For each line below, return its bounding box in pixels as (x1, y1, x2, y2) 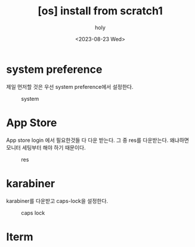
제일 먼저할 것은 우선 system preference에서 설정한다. (6, 83, 134, 90)
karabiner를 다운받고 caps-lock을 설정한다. (6, 197, 109, 204)
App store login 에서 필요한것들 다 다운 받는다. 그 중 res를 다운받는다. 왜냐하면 (6, 136, 190, 144)
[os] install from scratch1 (38, 4, 163, 18)
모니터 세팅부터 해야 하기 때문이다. (6, 144, 86, 151)
